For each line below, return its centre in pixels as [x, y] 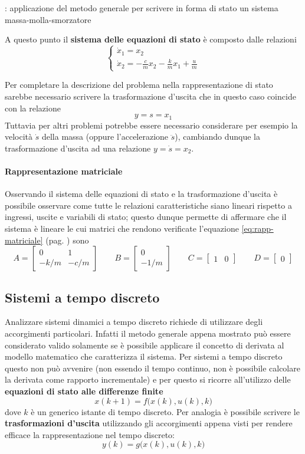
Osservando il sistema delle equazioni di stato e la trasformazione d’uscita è [141, 194]
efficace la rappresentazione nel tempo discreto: [90, 434]
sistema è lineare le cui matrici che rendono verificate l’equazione [122, 228]
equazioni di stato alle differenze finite [84, 391]
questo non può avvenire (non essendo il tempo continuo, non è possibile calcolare [152, 368]
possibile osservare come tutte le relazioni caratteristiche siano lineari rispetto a [148, 205]
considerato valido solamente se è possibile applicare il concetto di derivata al [145, 345]
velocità [19, 136]
